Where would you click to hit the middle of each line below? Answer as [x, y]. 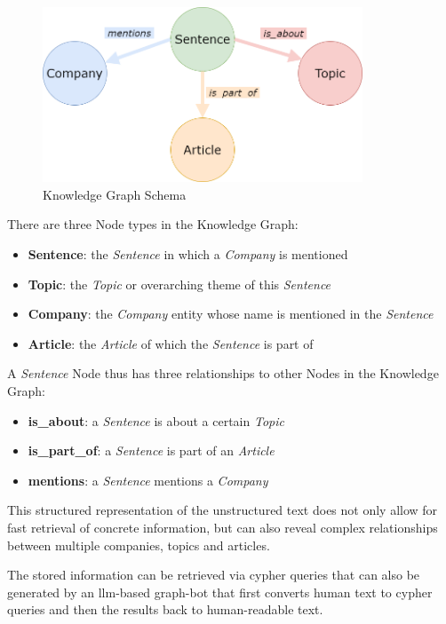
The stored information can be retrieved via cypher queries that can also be [214, 575]
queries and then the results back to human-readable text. [165, 609]
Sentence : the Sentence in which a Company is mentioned [188, 254]
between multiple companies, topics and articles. [139, 545]
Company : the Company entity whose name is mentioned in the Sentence [231, 314]
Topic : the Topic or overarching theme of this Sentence [179, 284]
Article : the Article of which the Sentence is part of [171, 343]
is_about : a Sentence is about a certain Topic [156, 420]
